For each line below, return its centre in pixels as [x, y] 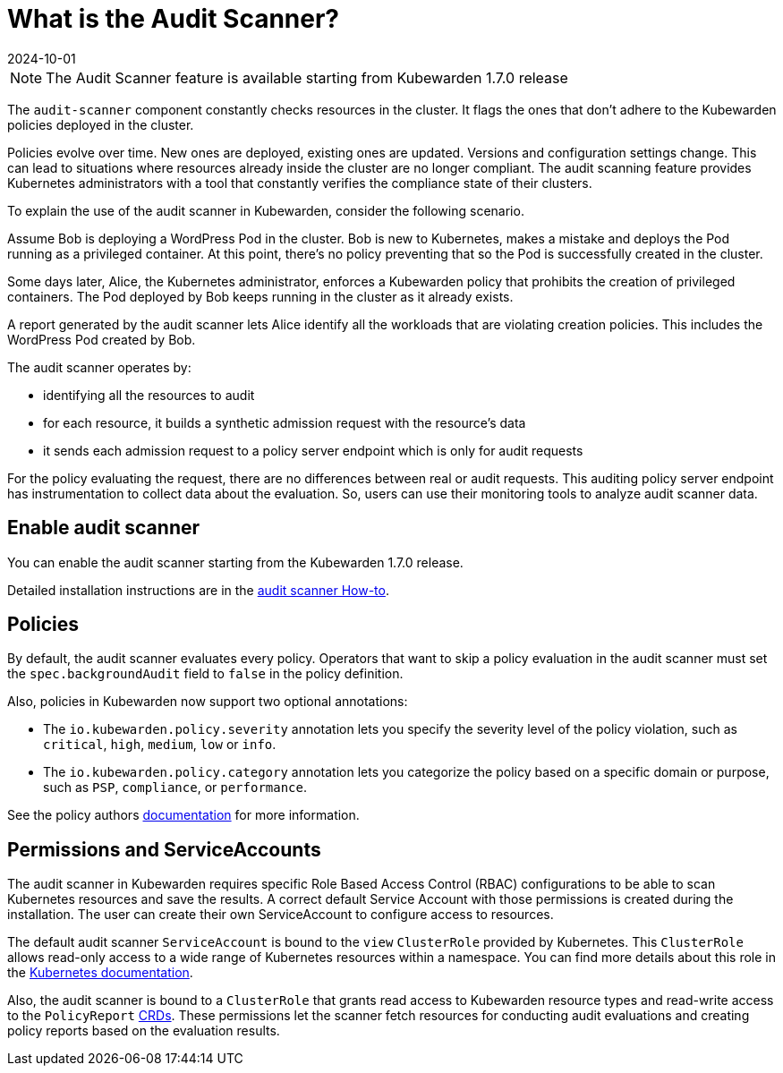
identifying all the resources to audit [149, 395]
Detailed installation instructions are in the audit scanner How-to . [198, 590]
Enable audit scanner [104, 528]
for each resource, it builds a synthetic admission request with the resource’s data [285, 422]
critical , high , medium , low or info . [160, 745]
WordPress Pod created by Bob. [102, 339]
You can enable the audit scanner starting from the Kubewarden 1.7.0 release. [235, 562]
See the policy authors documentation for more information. [183, 815]
